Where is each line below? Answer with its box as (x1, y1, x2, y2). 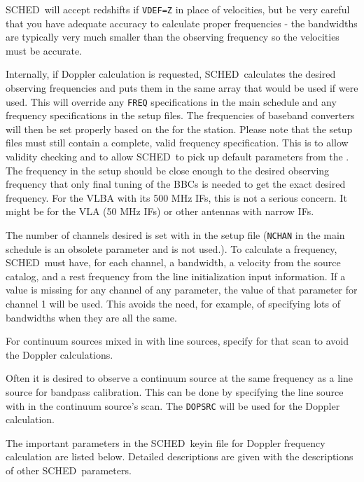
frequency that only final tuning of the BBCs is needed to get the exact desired (6, 177, 346, 191)
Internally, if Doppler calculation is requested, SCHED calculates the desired (6, 67, 336, 81)
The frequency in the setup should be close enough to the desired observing (6, 163, 330, 177)
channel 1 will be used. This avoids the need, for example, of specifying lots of (6, 296, 340, 311)
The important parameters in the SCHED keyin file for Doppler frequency (6, 435, 325, 450)
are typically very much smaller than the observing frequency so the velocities (6, 29, 339, 44)
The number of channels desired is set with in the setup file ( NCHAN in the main (6, 228, 345, 242)
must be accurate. (6, 43, 82, 57)
